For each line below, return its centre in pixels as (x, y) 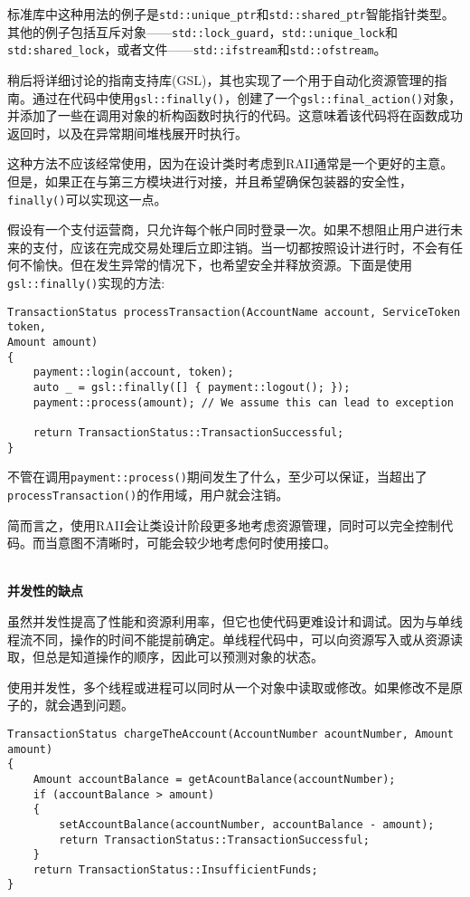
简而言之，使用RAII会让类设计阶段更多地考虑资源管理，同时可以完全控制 (224, 525)
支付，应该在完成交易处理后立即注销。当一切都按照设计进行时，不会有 (241, 247)
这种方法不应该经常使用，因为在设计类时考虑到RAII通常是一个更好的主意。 (230, 163)
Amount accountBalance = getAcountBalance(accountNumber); (214, 779)
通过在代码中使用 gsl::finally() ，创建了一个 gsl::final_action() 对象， (247, 97)
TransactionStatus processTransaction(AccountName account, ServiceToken (234, 312)
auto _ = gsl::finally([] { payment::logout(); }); (192, 387)
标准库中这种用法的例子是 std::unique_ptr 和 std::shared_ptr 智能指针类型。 (231, 14)
